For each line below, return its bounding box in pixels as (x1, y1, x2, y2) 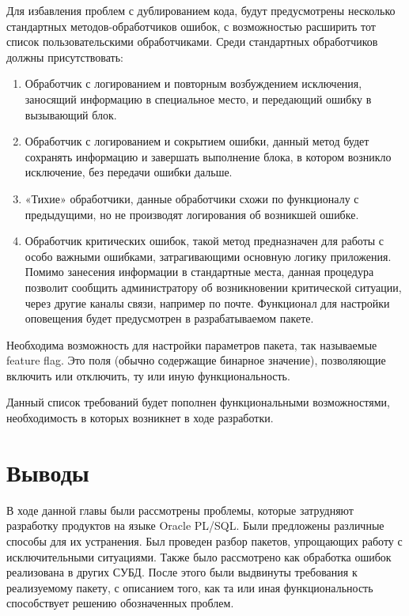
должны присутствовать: (6, 48, 123, 65)
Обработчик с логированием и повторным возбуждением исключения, (25, 75, 362, 92)
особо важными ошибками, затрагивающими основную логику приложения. (25, 248, 392, 264)
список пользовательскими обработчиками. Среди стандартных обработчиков (6, 33, 378, 50)
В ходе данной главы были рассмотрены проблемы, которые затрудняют (6, 501, 354, 518)
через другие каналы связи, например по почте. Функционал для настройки (25, 294, 390, 311)
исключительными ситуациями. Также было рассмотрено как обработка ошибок (6, 548, 392, 565)
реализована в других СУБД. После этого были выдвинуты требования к (6, 564, 358, 580)
